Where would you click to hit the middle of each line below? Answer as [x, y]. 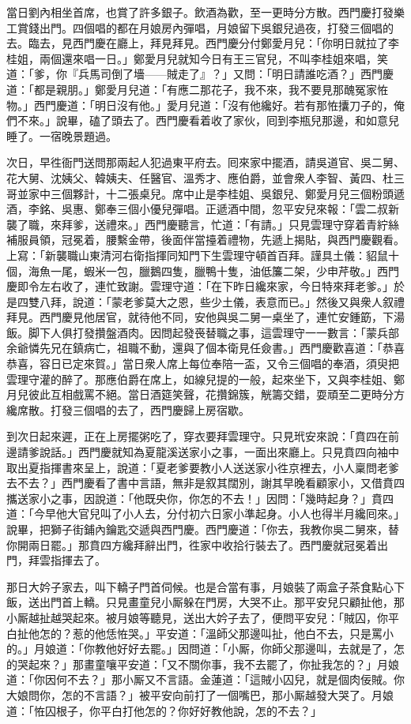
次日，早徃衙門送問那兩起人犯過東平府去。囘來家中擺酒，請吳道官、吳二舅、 [205, 162]
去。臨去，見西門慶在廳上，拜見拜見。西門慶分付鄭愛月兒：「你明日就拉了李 [203, 43]
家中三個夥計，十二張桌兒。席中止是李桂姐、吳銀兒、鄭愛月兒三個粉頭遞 [216, 193]
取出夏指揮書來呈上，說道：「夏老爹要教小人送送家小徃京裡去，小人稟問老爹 [203, 467]
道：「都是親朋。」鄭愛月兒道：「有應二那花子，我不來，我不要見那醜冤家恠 [197, 89]
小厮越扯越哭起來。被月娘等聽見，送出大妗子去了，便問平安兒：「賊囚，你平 [203, 617]
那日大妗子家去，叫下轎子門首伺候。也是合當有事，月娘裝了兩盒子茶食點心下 [205, 586]
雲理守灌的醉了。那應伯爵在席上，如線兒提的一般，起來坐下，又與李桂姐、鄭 [205, 379]
